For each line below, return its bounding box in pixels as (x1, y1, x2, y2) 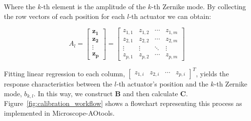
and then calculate (123, 88, 178, 98)
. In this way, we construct (33, 88, 113, 98)
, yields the (196, 68, 229, 78)
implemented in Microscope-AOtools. (4, 107, 115, 118)
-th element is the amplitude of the (41, 1, 146, 11)
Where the (4, 1, 36, 11)
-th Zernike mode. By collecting (151, 1, 246, 11)
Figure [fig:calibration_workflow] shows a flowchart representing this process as (4, 98, 242, 108)
